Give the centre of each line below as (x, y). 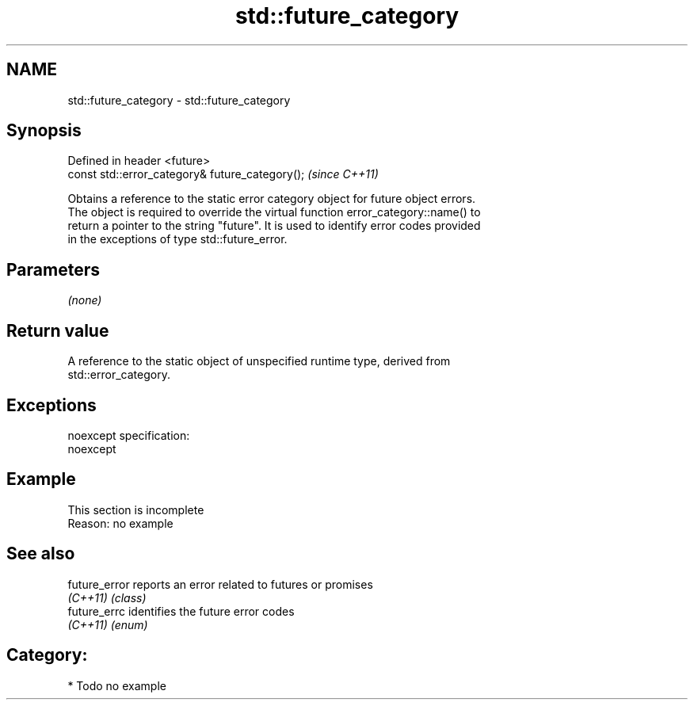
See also (41, 554)
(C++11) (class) (107, 597)
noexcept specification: (129, 435)
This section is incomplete (136, 509)
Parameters (53, 269)
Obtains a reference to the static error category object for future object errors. (272, 199)
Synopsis (44, 131)
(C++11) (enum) (108, 624)
